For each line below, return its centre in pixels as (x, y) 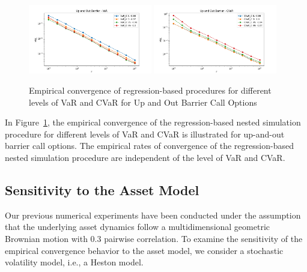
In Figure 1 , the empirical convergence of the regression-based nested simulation (153, 122)
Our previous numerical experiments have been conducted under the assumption (153, 215)
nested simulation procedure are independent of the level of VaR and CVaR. (145, 158)
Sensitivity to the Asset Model (102, 190)
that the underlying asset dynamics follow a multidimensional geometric (137, 227)
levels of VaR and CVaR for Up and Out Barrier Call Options (143, 102)
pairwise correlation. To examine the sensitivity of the (203, 239)
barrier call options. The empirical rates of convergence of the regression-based (149, 146)
